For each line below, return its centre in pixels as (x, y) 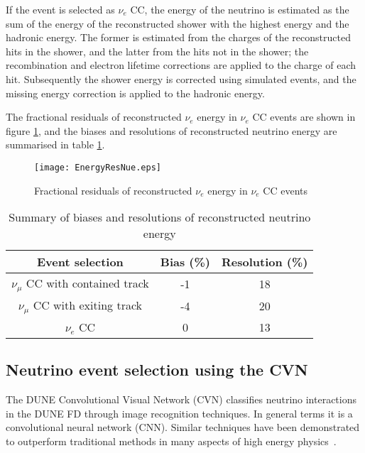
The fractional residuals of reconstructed (94, 117)
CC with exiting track (88, 305)
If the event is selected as (60, 9)
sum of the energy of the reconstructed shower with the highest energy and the (178, 23)
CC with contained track (87, 283)
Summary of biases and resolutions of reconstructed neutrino (160, 217)
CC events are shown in (304, 117)
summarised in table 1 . (55, 144)
